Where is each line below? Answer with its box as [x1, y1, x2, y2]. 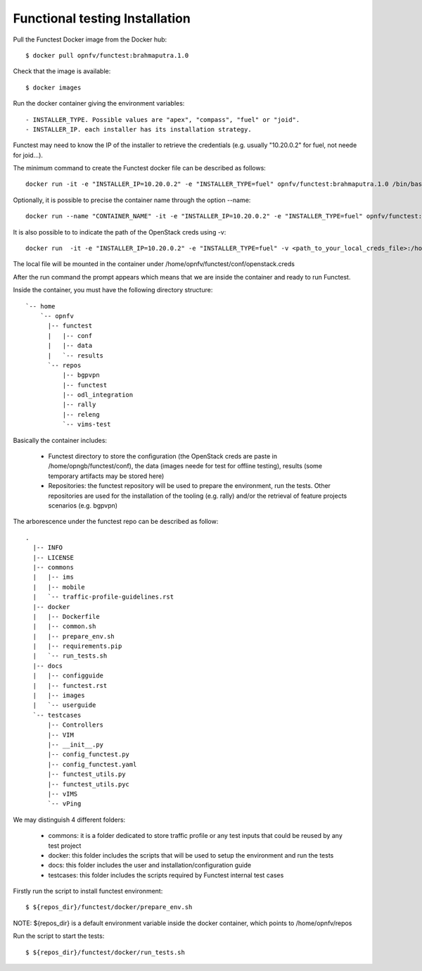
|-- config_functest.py [47, 751, 130, 758]
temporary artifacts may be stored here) [48, 472, 165, 480]
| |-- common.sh [32, 622, 96, 630]
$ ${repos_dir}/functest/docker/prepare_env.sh [25, 903, 193, 911]
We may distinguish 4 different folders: [13, 815, 126, 824]
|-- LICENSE [32, 553, 74, 561]
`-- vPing [47, 800, 82, 808]
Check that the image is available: [13, 67, 111, 75]
